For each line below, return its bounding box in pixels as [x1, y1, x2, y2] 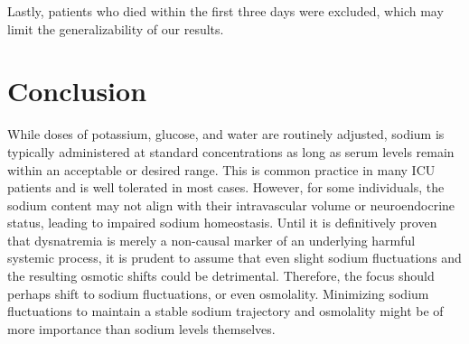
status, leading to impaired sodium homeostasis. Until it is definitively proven [7, 213, 437, 232]
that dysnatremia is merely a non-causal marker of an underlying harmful [7, 230, 416, 249]
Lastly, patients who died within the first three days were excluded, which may [7, 2, 444, 20]
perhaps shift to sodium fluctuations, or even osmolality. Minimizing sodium [7, 284, 429, 302]
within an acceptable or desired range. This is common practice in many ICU [7, 160, 436, 179]
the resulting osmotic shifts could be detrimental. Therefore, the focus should [7, 266, 435, 285]
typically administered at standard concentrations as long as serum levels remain [7, 142, 455, 161]
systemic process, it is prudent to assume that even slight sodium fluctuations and [7, 248, 462, 267]
